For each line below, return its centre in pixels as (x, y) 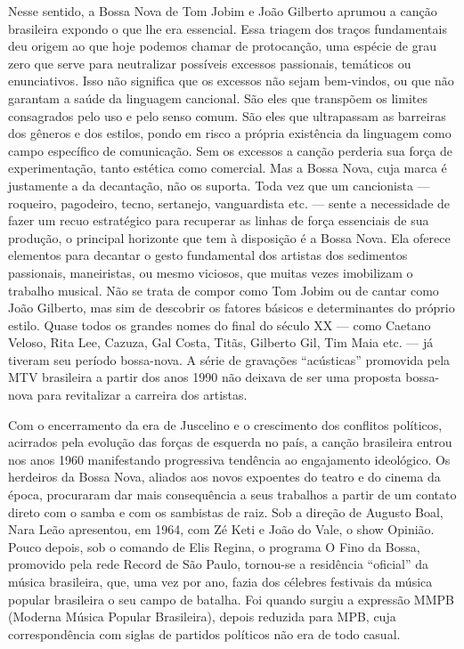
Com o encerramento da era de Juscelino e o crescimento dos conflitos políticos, (225, 424)
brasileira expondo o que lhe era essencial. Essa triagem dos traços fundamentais (228, 28)
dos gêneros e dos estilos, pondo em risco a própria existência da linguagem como (230, 133)
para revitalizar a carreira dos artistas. (142, 395)
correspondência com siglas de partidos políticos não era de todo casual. (204, 633)
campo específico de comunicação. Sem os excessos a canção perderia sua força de (231, 150)
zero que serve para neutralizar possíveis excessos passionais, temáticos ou (210, 63)
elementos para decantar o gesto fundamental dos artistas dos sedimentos (208, 255)
